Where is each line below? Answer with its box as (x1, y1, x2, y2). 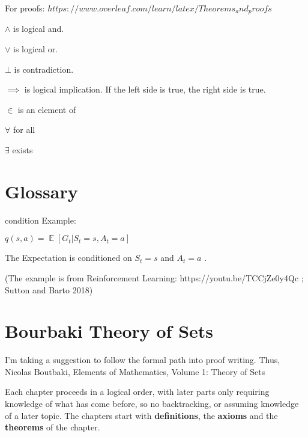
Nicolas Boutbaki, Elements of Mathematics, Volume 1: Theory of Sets (5, 365, 265, 377)
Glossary (5, 179, 78, 203)
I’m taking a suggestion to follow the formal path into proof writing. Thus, (5, 353, 280, 366)
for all (13, 123, 35, 136)
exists (12, 144, 33, 156)
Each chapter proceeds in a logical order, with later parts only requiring (5, 385, 270, 398)
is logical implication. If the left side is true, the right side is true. (24, 83, 266, 96)
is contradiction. (14, 63, 74, 75)
